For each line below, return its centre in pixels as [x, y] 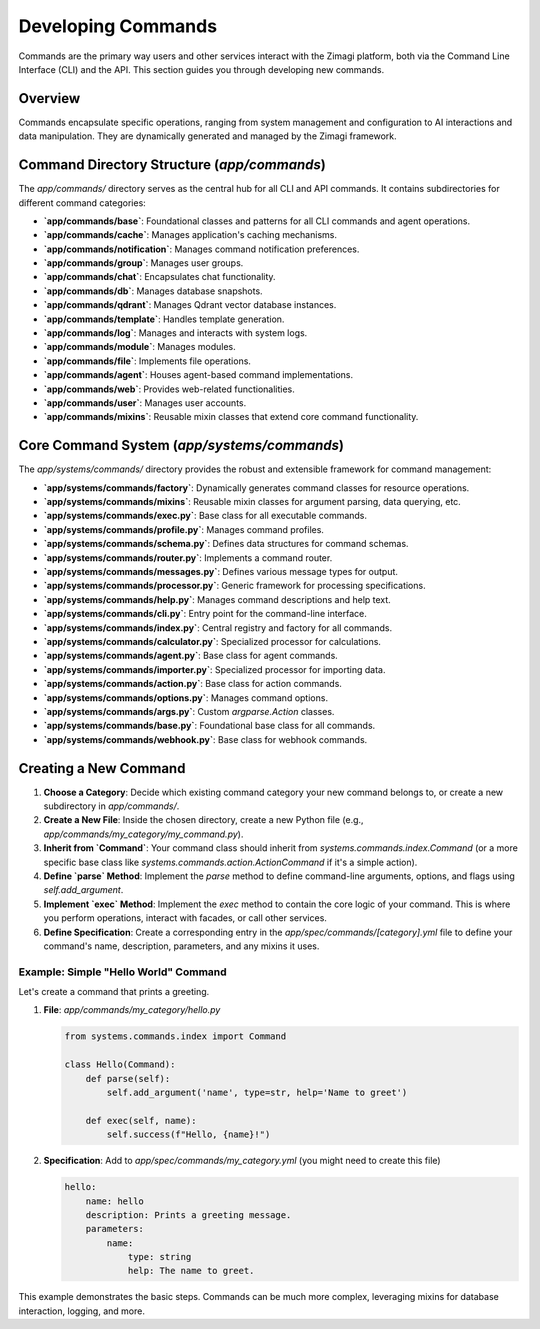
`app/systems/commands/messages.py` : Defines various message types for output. [221, 572]
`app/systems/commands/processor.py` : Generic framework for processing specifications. [234, 586]
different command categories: [82, 202]
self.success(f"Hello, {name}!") [188, 1134]
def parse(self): [128, 1078]
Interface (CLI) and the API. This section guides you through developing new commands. [201, 69]
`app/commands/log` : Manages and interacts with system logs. [175, 333]
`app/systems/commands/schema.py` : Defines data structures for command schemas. [226, 544]
